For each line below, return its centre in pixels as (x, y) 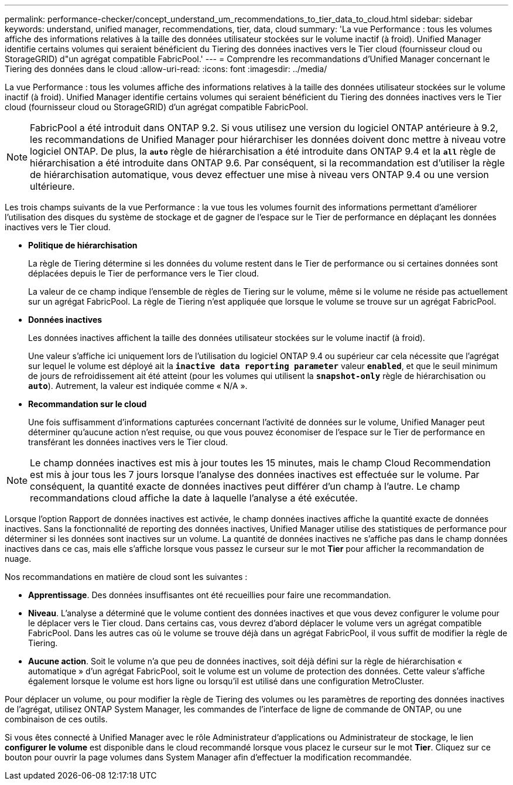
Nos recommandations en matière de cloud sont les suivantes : (126, 577)
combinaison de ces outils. (56, 719)
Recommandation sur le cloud (88, 404)
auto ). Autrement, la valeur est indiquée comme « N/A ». (138, 386)
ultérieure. (52, 186)
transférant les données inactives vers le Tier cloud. (128, 442)
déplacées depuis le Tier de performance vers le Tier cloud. (144, 273)
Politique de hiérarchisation (83, 245)
